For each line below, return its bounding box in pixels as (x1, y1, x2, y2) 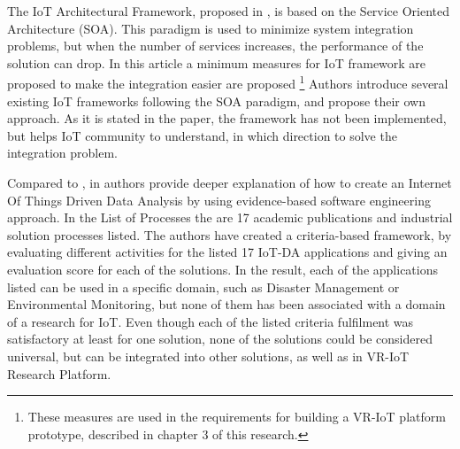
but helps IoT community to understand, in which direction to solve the (7, 126, 397, 144)
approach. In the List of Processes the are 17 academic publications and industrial (7, 208, 453, 227)
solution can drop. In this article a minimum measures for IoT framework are (7, 53, 426, 72)
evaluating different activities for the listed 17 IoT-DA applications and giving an (7, 243, 448, 261)
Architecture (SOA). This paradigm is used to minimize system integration (7, 19, 414, 37)
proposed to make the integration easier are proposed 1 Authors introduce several (7, 72, 448, 93)
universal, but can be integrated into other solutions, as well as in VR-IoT (7, 346, 410, 365)
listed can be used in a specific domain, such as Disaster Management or (7, 277, 400, 296)
